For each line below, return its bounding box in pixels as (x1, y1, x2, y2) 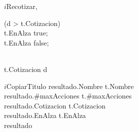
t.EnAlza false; (4, 37, 49, 47)
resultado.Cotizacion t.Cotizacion (4, 100, 106, 110)
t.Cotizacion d (4, 63, 47, 74)
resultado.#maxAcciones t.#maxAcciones (4, 90, 132, 101)
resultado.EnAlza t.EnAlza (4, 110, 86, 120)
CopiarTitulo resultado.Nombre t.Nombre (6, 80, 134, 91)
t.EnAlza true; (4, 27, 48, 38)
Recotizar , (6, 1, 37, 11)
